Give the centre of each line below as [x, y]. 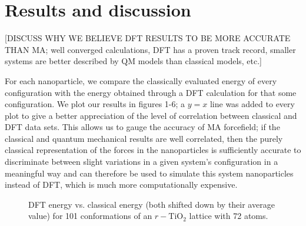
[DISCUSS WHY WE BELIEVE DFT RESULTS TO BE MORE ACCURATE [148, 38]
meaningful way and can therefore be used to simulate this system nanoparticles [149, 173]
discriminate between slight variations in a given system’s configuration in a [142, 162]
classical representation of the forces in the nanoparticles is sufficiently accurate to [153, 150]
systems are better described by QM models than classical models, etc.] [134, 61]
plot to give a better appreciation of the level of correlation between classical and [151, 115]
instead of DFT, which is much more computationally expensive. [121, 185]
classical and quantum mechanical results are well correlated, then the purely [144, 138]
